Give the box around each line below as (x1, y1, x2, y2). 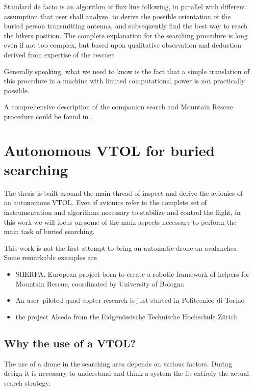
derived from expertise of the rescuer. (4, 49, 116, 59)
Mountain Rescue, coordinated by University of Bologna (15, 278, 184, 288)
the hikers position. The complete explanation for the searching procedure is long (4, 30, 248, 40)
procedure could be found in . (4, 111, 93, 121)
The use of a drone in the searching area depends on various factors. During (4, 358, 232, 368)
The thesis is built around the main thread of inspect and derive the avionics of (4, 187, 243, 198)
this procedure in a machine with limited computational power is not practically (4, 76, 245, 86)
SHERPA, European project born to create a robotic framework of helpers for (15, 269, 250, 279)
